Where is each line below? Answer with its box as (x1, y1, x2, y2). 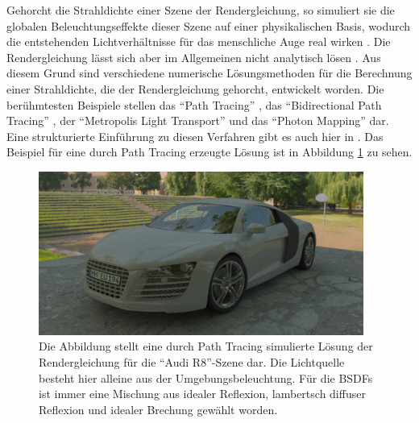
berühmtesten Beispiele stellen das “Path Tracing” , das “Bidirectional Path (6, 96, 382, 113)
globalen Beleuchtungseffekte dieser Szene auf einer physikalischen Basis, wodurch (6, 17, 411, 34)
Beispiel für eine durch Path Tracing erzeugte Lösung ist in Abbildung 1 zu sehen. (6, 143, 413, 160)
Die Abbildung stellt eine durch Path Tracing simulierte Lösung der (39, 338, 373, 355)
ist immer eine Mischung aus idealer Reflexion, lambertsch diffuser (39, 385, 366, 402)
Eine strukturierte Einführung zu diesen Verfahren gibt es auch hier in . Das (6, 127, 384, 144)
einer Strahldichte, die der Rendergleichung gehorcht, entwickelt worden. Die (6, 80, 384, 97)
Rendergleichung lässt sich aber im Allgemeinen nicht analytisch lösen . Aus (6, 48, 381, 65)
